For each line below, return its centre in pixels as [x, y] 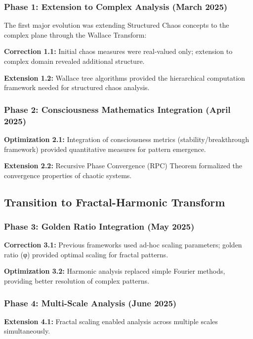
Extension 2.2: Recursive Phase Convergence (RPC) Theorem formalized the [123, 166]
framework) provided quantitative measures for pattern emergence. [105, 149]
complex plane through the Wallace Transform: [75, 34]
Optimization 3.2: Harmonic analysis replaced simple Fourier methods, [115, 271]
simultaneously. [27, 331]
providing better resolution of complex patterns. [77, 281]
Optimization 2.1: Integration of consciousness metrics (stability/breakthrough [126, 139]
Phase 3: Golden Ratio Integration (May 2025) [99, 226]
